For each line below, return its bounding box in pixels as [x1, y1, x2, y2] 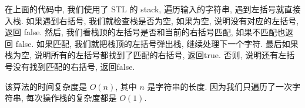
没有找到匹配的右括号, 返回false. [12, 60, 135, 72]
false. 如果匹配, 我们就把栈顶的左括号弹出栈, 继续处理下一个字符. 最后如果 [15, 37, 299, 49]
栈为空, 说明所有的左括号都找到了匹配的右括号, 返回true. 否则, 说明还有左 [5, 49, 287, 61]
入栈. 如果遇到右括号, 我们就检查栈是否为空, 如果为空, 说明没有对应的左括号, [5, 14, 299, 26]
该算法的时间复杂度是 [5, 80, 87, 92]
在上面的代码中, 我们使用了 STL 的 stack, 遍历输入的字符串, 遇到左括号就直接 [5, 3, 301, 15]
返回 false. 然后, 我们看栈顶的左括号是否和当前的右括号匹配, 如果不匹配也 [5, 26, 286, 38]
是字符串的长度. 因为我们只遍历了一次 [147, 80, 293, 92]
